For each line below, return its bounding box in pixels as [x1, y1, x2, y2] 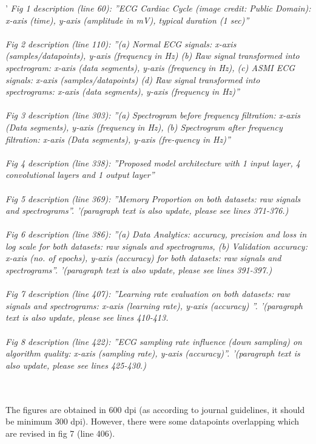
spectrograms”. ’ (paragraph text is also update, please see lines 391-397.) [5, 264, 272, 276]
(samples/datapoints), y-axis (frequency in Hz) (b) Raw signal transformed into [5, 49, 300, 62]
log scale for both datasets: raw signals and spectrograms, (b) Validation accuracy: [5, 239, 308, 252]
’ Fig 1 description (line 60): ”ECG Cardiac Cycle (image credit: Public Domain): [5, 2, 311, 14]
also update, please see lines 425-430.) [5, 358, 146, 371]
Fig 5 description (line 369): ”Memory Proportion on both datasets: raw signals [5, 192, 301, 205]
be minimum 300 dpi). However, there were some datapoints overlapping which [5, 415, 300, 428]
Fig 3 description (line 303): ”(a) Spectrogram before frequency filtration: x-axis [5, 109, 300, 121]
